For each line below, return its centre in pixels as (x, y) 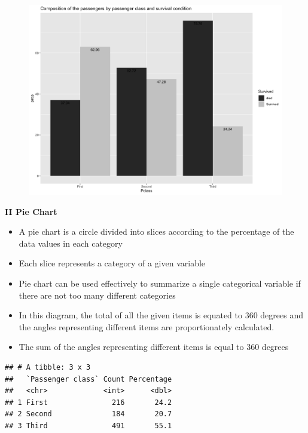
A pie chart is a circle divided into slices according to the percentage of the (156, 231)
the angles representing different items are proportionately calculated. (147, 326)
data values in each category (71, 243)
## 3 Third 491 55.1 (89, 426)
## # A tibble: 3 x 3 (48, 367)
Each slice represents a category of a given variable (112, 263)
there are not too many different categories (97, 295)
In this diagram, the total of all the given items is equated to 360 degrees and (161, 315)
